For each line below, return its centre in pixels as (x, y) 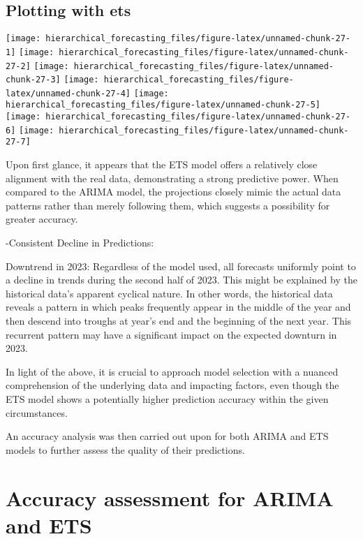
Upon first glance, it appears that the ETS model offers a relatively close (162, 164)
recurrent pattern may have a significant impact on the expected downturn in (171, 334)
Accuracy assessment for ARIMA (170, 497)
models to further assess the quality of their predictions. (125, 449)
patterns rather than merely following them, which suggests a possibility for (168, 205)
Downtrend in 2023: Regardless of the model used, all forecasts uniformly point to (181, 266)
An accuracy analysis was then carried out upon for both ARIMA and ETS (167, 436)
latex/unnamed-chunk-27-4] (68, 93)
